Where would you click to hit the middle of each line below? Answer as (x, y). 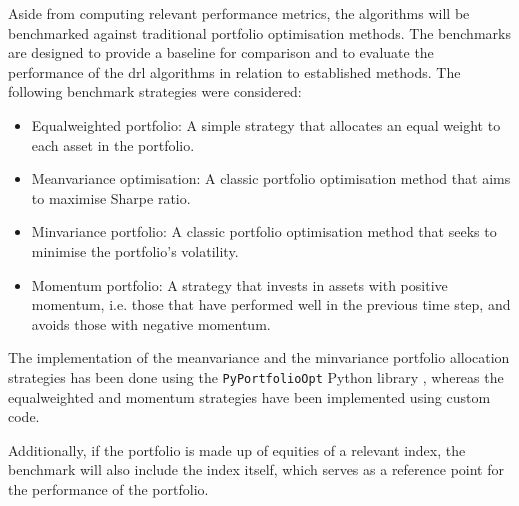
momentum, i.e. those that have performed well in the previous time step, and (271, 304)
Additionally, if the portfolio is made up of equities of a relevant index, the (237, 449)
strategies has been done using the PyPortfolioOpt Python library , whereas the (256, 376)
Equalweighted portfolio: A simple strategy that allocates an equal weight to (266, 124)
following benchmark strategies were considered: (155, 91)
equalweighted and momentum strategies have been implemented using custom (249, 396)
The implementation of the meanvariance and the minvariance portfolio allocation (259, 357)
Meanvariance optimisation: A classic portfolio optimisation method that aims (271, 178)
